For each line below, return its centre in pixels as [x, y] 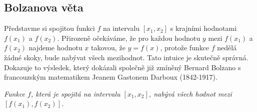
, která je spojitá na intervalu [75, 93]
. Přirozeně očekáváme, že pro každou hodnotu [129, 38]
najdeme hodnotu [55, 48]
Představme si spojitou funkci [49, 28]
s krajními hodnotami [203, 28]
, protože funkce [185, 48]
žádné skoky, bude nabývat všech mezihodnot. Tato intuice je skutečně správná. [126, 57]
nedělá [227, 48]
